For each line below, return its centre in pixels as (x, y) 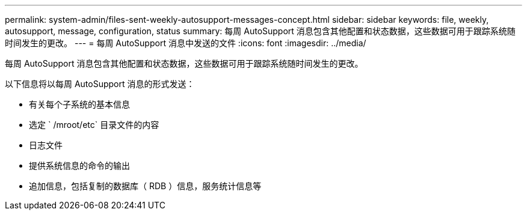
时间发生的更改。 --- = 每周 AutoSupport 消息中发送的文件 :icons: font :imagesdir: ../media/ (186, 43)
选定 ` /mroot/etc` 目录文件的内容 (94, 125)
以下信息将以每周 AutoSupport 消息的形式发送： (100, 84)
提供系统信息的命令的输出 (79, 165)
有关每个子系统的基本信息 (79, 104)
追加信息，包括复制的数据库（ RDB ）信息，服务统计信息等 (145, 186)
